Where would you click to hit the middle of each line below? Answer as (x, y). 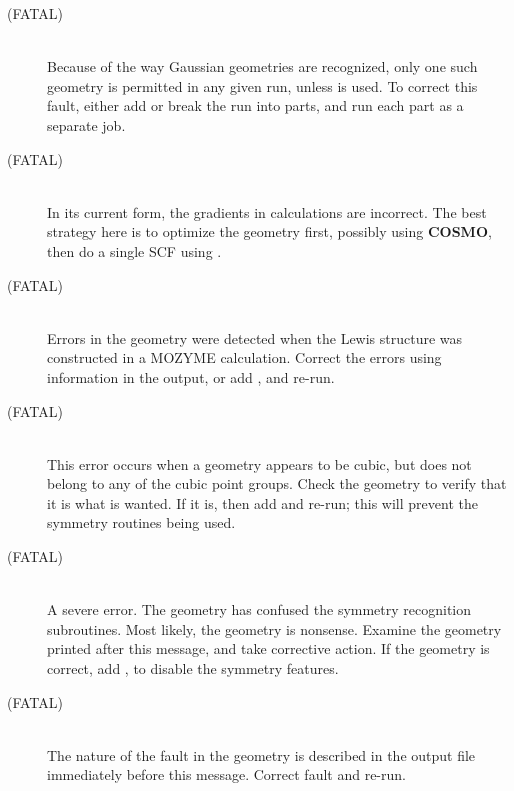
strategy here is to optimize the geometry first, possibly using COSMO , (269, 231)
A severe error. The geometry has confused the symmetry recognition (259, 609)
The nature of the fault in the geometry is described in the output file (261, 754)
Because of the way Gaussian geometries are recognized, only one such (262, 66)
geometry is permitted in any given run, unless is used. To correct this (262, 85)
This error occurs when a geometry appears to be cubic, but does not (259, 463)
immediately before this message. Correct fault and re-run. (226, 774)
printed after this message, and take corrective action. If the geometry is (268, 648)
